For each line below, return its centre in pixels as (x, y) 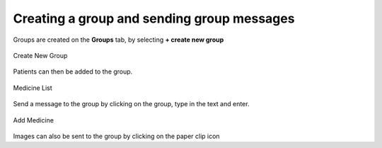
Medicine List (33, 88)
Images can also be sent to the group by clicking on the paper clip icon (116, 136)
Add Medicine (34, 120)
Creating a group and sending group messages (154, 18)
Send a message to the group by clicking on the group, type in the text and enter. (131, 104)
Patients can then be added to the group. (73, 72)
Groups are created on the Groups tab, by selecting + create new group (118, 40)
